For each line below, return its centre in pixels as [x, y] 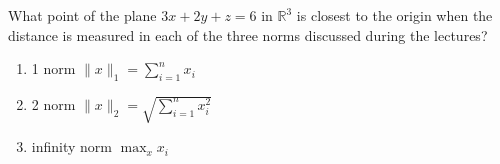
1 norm [53, 68]
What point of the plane [82, 15]
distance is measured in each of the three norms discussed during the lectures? [248, 34]
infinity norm [71, 146]
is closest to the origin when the [394, 15]
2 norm [53, 103]
